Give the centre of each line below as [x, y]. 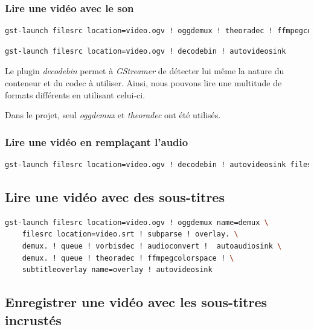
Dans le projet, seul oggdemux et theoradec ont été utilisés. [113, 115]
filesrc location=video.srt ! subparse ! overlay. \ [130, 234]
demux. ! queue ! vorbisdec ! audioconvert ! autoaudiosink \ [152, 246]
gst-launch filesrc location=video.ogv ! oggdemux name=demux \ [137, 222]
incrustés [33, 319]
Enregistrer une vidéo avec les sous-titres [136, 302]
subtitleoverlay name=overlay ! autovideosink [117, 270]
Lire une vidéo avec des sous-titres [115, 196]
